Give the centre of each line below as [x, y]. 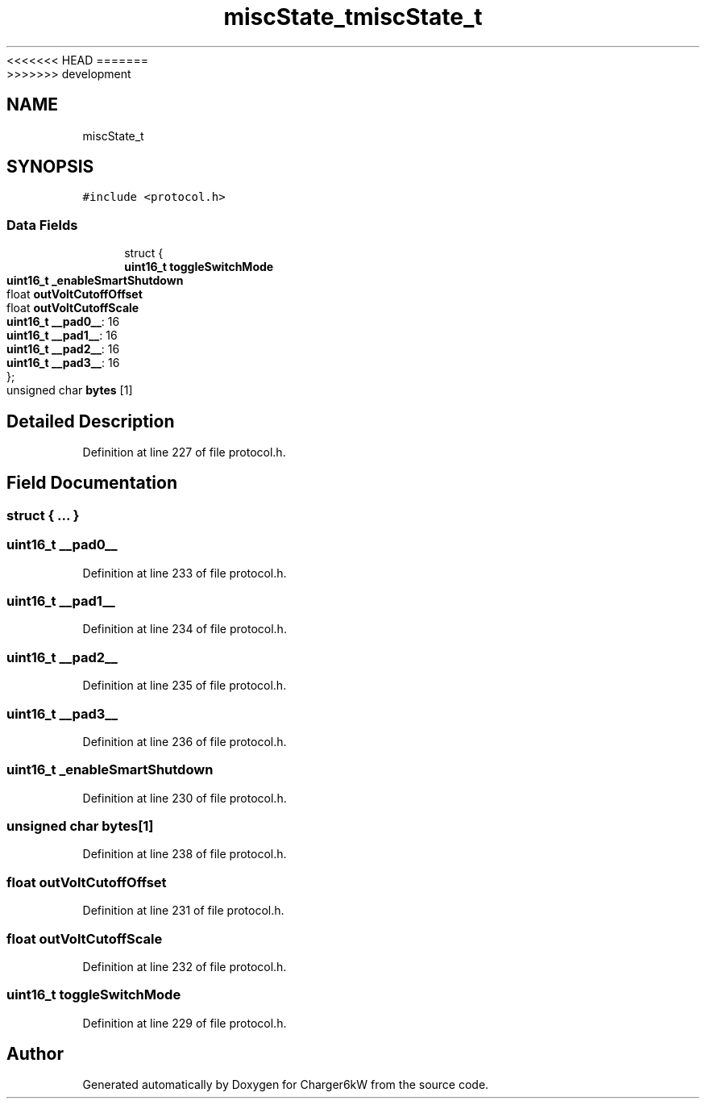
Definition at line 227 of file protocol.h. [184, 452]
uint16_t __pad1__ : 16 [62, 336]
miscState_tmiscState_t [353, 17]
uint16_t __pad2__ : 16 [63, 349]
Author [35, 1054]
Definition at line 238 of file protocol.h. [185, 854]
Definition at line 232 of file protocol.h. [185, 966]
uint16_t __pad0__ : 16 [63, 322]
